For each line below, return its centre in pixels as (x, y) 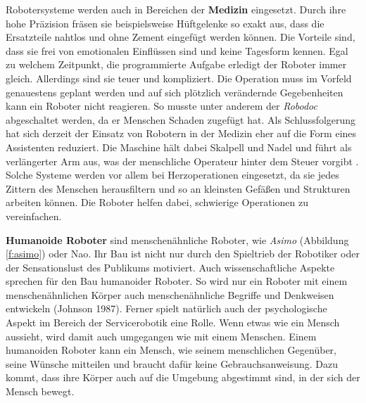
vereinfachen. (34, 216)
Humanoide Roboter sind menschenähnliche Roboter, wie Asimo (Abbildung (177, 239)
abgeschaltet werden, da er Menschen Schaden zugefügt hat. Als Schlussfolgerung (181, 119)
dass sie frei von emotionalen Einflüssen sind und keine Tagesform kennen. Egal (177, 50)
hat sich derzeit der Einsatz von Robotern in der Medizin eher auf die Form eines (181, 133)
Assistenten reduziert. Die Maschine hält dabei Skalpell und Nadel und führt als (179, 147)
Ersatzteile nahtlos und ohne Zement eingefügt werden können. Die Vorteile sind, (181, 37)
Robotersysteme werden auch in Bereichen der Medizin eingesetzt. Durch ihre (176, 9)
